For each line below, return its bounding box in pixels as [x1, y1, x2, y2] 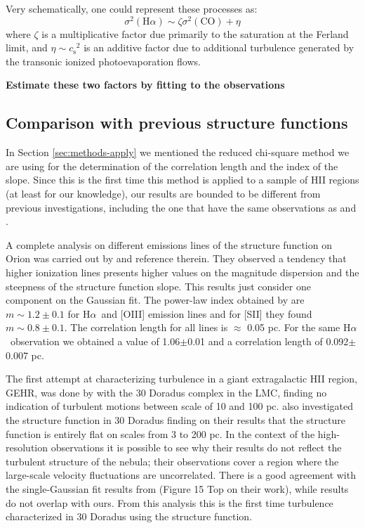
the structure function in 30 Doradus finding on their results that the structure [6, 412, 345, 427]
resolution [6, 440, 48, 455]
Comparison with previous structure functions [6, 112, 348, 134]
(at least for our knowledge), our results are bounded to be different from [6, 186, 321, 201]
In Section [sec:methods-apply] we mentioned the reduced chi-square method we [6, 145, 350, 160]
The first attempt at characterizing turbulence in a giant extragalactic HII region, [6, 371, 357, 386]
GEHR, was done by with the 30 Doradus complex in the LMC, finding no [6, 385, 327, 399]
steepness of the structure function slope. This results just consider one [6, 278, 311, 293]
